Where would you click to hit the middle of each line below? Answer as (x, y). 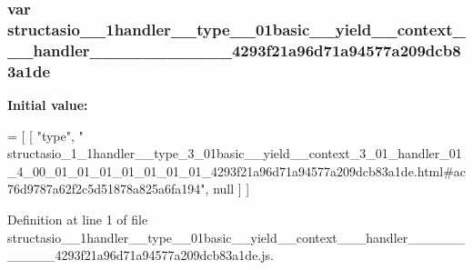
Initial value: (48, 104)
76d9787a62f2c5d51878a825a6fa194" (106, 189)
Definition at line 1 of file (78, 219)
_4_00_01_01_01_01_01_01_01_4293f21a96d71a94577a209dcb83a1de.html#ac (237, 170)
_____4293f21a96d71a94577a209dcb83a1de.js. (141, 255)
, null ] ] (227, 189)
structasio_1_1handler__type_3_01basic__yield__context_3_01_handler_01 (235, 153)
